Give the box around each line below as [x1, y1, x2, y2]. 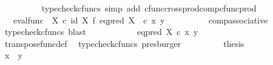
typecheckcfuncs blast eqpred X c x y [4, 25, 198, 38]
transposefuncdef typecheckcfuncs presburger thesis [4, 37, 244, 49]
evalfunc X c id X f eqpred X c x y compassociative [13, 13, 268, 26]
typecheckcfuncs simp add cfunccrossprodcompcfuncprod [41, 2, 257, 14]
